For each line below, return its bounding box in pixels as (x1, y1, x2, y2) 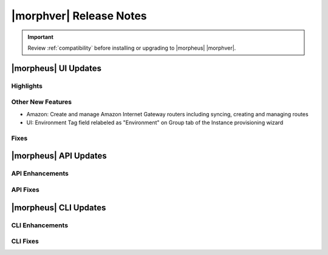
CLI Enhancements (11, 221, 69, 230)
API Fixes (11, 185, 39, 194)
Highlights (11, 82, 43, 90)
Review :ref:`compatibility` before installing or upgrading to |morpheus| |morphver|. (27, 44, 236, 51)
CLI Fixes (11, 237, 39, 245)
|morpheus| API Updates (11, 151, 107, 161)
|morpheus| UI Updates (11, 63, 102, 73)
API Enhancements (11, 170, 69, 178)
